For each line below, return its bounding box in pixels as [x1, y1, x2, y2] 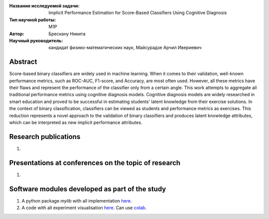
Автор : [9, 30, 24, 37]
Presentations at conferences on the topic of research [9, 158, 181, 167]
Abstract [9, 58, 37, 66]
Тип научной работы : [9, 16, 56, 22]
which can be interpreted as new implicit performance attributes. [9, 119, 142, 125]
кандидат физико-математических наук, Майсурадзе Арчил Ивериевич [48, 45, 202, 51]
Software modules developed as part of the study [9, 185, 166, 193]
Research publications [9, 132, 81, 141]
